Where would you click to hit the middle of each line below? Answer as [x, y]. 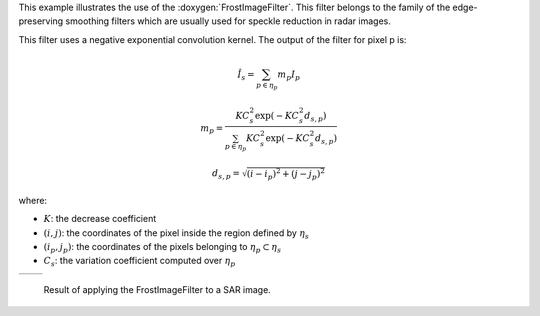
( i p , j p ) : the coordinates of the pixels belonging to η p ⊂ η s [162, 248]
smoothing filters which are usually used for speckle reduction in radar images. [228, 21]
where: [33, 200]
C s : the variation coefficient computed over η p [139, 262]
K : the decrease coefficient [100, 219]
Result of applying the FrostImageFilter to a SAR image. [157, 289]
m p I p [289, 75]
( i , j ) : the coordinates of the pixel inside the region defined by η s [176, 233]
